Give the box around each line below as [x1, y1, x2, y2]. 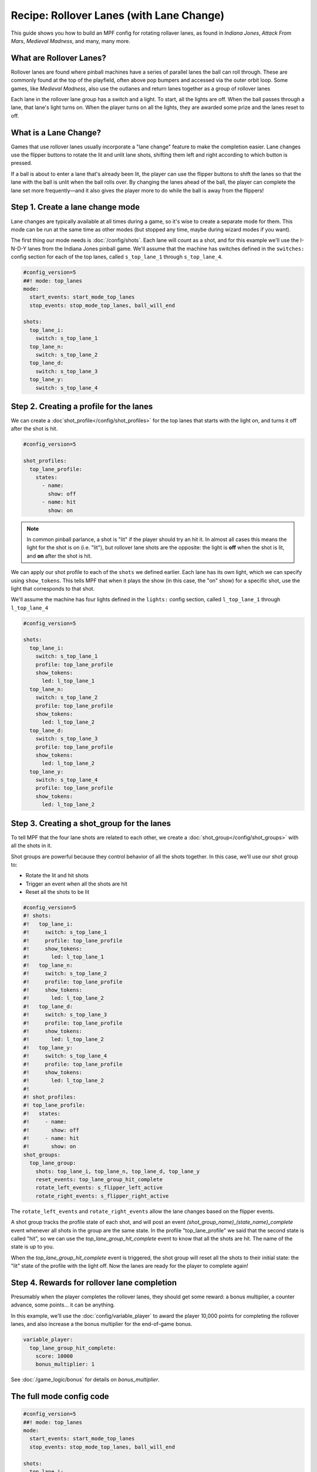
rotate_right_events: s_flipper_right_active [35, 1192, 169, 1199]
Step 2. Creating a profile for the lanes [11, 401, 153, 412]
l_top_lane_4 [11, 604, 49, 611]
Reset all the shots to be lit [25, 888, 90, 896]
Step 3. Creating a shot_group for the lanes [11, 818, 171, 828]
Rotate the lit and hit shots [25, 872, 89, 879]
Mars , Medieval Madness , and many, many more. [11, 37, 130, 44]
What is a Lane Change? [11, 127, 102, 138]
